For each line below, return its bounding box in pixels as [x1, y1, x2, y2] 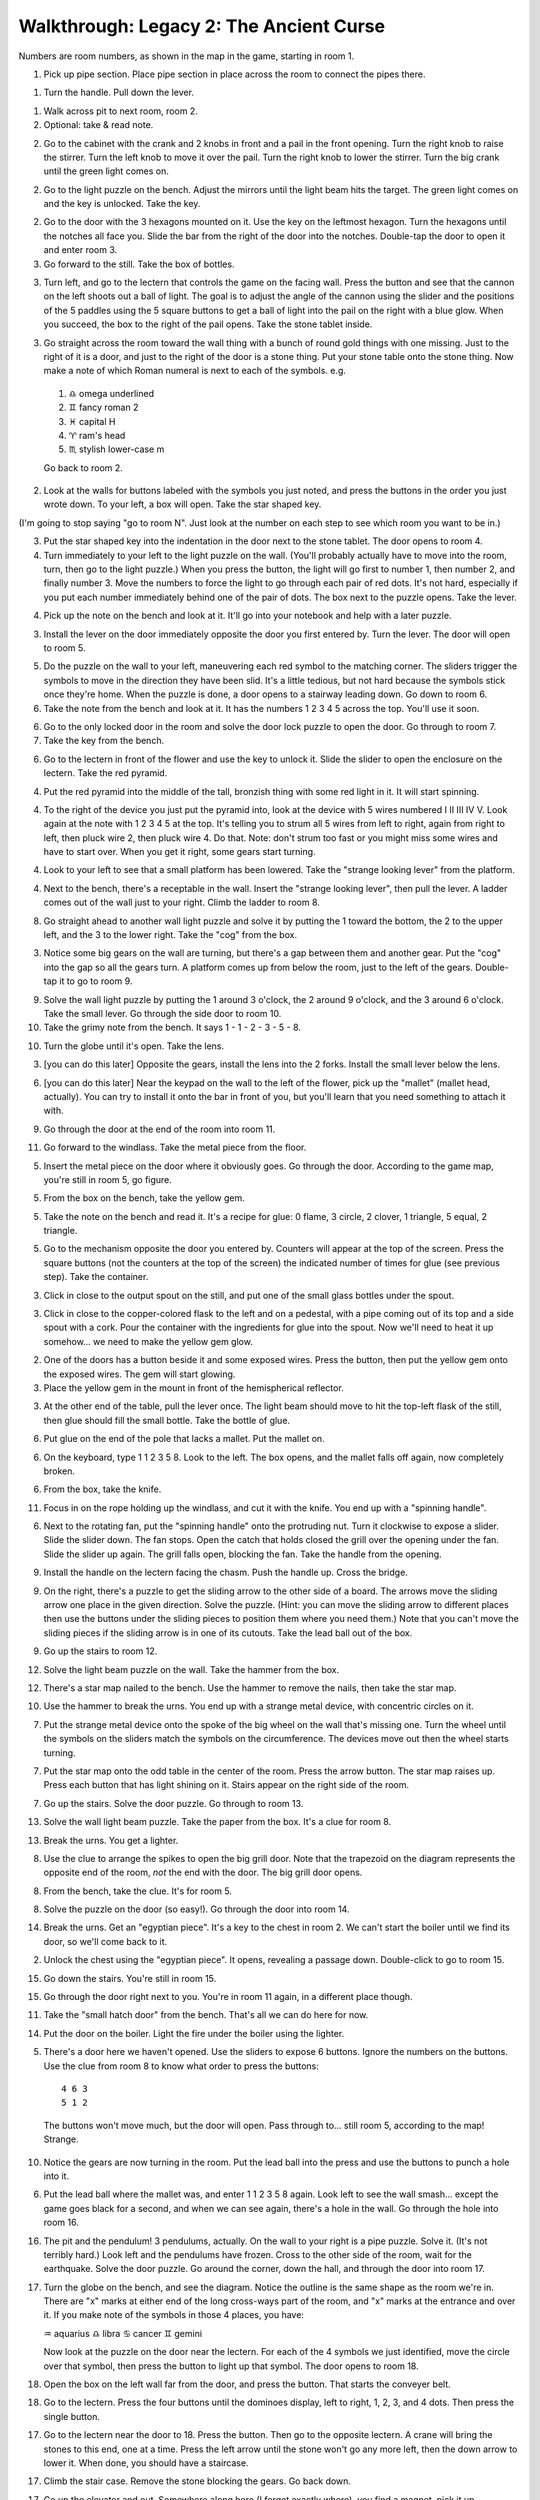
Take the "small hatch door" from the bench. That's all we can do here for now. [43, 2009, 369, 2021]
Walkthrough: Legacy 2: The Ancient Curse [18, 15, 385, 37]
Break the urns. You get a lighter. [43, 1834, 179, 1846]
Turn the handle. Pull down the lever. [43, 86, 195, 99]
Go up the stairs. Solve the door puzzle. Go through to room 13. [43, 1797, 304, 1809]
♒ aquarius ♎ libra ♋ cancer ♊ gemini [43, 2327, 203, 2339]
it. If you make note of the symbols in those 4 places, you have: [43, 2309, 305, 2321]
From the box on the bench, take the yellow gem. [43, 1192, 245, 1204]
